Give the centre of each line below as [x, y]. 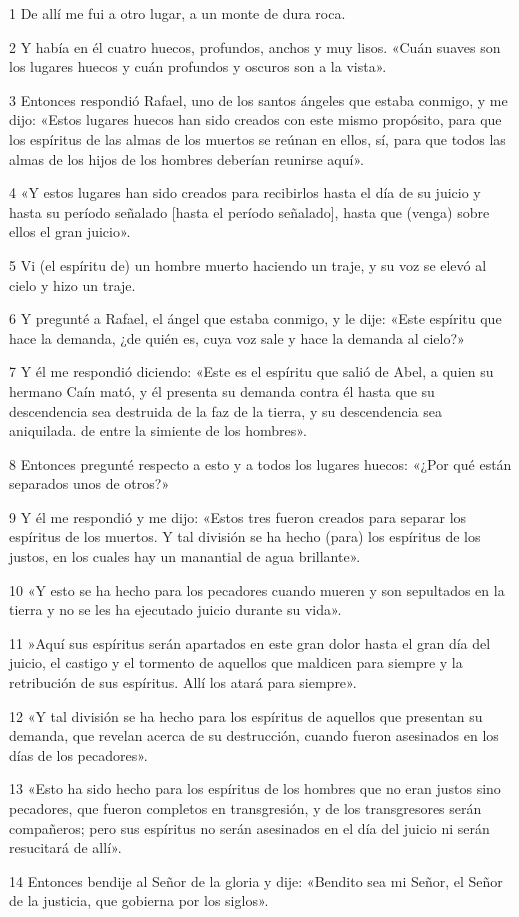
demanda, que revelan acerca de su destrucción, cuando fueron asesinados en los [254, 735]
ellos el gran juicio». [70, 231]
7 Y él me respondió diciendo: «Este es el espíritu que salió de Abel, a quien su [251, 371]
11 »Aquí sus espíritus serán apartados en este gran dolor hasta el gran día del [250, 642]
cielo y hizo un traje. [72, 284]
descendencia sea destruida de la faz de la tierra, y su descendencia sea [225, 410]
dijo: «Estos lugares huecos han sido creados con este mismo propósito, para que [255, 119]
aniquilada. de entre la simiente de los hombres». [158, 430]
